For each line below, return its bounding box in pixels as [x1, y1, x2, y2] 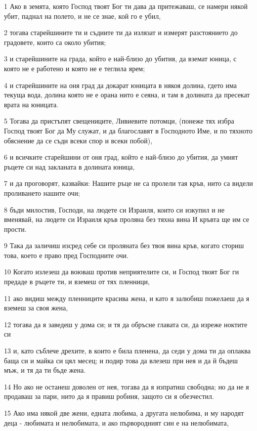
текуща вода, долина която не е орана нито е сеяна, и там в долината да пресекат [4, 89, 250, 100]
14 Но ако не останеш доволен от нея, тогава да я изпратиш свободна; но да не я [4, 381, 249, 391]
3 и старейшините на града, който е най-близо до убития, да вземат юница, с [4, 53, 237, 64]
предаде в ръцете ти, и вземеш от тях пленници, [4, 276, 150, 287]
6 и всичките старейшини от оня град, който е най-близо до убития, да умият [4, 152, 238, 162]
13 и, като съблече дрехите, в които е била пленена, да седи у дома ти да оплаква [4, 345, 251, 356]
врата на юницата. [4, 99, 59, 109]
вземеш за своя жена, [4, 302, 68, 313]
